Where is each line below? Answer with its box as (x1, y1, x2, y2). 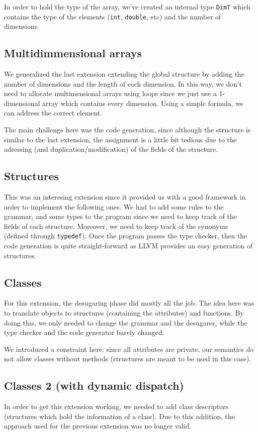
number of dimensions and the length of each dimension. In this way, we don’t (4, 78, 242, 89)
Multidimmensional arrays (4, 45, 142, 61)
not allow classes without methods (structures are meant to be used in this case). (4, 353, 251, 364)
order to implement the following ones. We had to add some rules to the (4, 201, 224, 212)
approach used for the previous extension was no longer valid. (4, 421, 191, 431)
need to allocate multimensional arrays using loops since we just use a (4, 88, 217, 99)
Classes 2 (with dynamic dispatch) (4, 378, 184, 393)
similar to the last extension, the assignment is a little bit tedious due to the (4, 134, 237, 144)
